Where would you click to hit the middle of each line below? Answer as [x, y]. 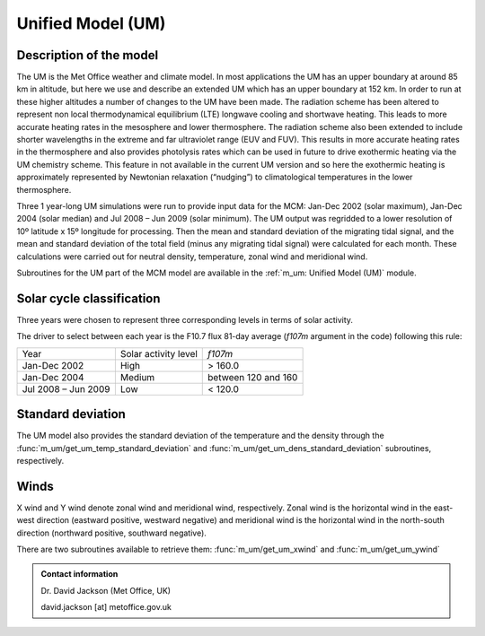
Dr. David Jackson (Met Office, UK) [106, 590]
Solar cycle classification [88, 298]
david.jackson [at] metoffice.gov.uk [106, 607]
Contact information [79, 574]
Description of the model [88, 55]
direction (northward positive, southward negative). [111, 533]
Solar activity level [159, 353]
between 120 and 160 [253, 377]
